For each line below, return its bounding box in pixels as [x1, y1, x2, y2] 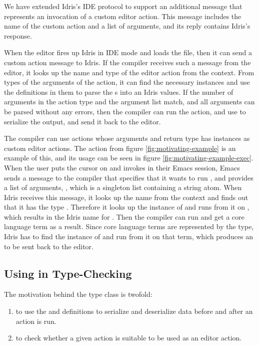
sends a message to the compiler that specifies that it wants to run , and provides [4, 172, 253, 183]
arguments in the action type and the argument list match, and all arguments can [4, 96, 255, 107]
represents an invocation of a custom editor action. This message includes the [4, 11, 241, 21]
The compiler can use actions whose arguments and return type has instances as [4, 133, 250, 143]
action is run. [15, 315, 56, 326]
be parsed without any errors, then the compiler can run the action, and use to [4, 106, 246, 116]
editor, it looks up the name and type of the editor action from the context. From [4, 67, 254, 77]
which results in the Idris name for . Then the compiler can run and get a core [4, 211, 244, 222]
